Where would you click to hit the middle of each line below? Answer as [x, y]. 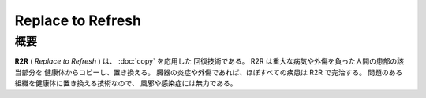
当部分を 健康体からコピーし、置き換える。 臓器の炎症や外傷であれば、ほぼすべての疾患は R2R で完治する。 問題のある [209, 72]
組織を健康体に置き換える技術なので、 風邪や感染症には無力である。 [126, 83]
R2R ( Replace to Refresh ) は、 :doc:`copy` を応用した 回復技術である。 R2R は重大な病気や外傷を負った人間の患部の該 [209, 61]
